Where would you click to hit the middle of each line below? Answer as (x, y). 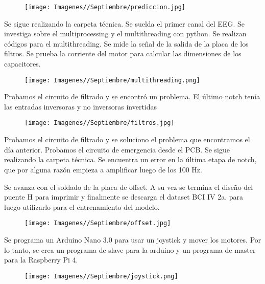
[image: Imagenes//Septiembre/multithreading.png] (112, 80)
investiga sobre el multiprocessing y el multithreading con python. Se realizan (125, 34)
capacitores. (22, 64)
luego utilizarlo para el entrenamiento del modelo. (82, 206)
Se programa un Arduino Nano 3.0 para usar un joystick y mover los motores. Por (133, 239)
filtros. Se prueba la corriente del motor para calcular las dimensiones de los (123, 53)
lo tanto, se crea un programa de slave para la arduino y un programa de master (130, 249)
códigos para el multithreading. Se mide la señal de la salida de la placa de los (126, 43)
